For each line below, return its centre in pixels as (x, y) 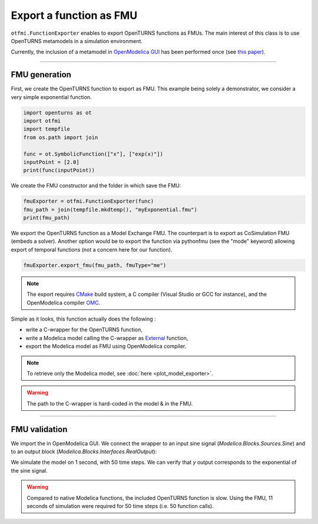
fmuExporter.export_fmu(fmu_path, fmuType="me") (95, 265)
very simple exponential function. (51, 97)
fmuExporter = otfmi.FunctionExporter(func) (89, 201)
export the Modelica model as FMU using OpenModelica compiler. (106, 346)
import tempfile (47, 129)
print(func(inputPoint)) (59, 170)
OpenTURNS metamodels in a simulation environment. (77, 41)
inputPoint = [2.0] (51, 162)
